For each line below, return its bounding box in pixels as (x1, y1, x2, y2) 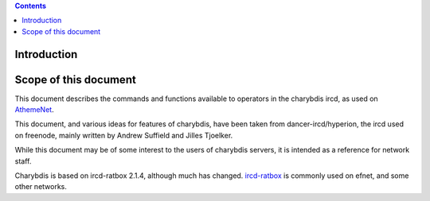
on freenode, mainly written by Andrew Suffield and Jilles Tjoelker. (14, 130, 233, 140)
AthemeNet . (14, 105, 55, 114)
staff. (14, 156, 32, 166)
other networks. (14, 182, 68, 191)
